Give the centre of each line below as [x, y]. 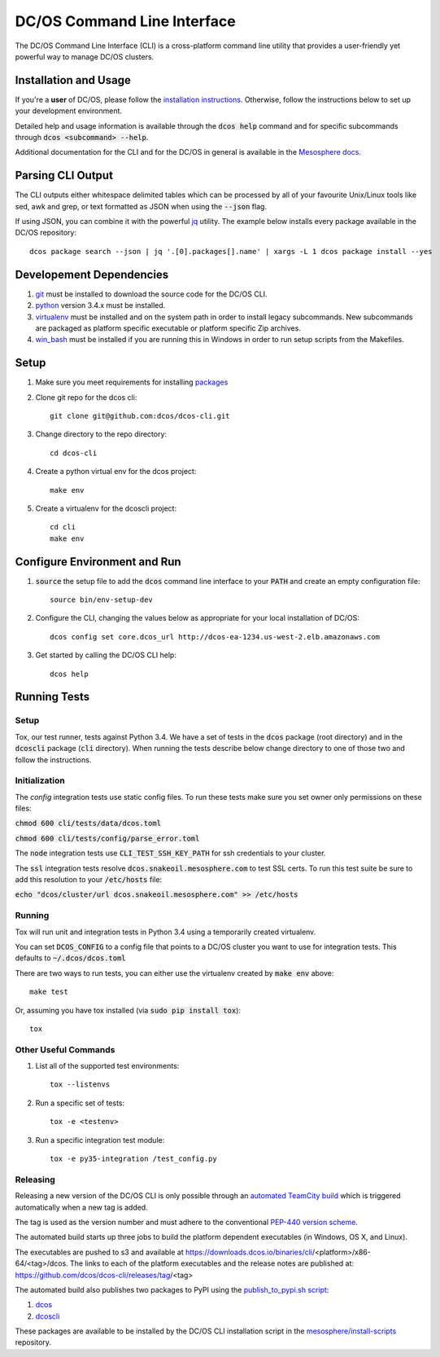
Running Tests [52, 697]
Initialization [40, 780]
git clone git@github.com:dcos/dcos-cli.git [140, 416]
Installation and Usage [73, 80]
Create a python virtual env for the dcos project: [116, 472]
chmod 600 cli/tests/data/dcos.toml [88, 823]
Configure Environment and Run [98, 562]
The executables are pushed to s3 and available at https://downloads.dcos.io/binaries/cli [164, 1252]
